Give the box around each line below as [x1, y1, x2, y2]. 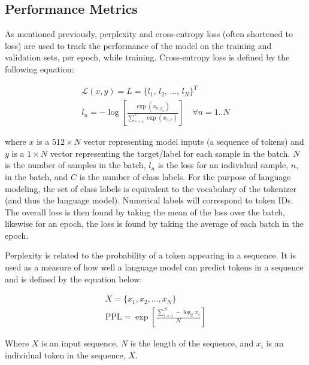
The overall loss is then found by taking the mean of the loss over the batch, [5, 205, 285, 218]
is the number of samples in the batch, [5, 159, 146, 171]
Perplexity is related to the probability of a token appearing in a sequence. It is [5, 249, 296, 261]
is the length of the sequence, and [130, 337, 254, 349]
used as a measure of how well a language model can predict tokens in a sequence [5, 261, 304, 273]
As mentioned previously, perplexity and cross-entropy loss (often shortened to [5, 28, 293, 40]
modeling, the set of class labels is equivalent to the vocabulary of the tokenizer [5, 182, 296, 194]
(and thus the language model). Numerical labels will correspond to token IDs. [5, 194, 293, 206]
